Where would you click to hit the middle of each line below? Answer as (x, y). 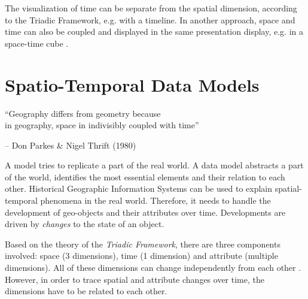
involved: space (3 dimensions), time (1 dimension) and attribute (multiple (141, 256)
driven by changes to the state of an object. (85, 224)
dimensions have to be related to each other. (86, 291)
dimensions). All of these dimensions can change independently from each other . (153, 268)
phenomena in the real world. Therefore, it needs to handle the (155, 200)
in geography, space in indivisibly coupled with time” (102, 125)
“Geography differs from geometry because (83, 113)
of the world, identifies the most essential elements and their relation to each (145, 176)
